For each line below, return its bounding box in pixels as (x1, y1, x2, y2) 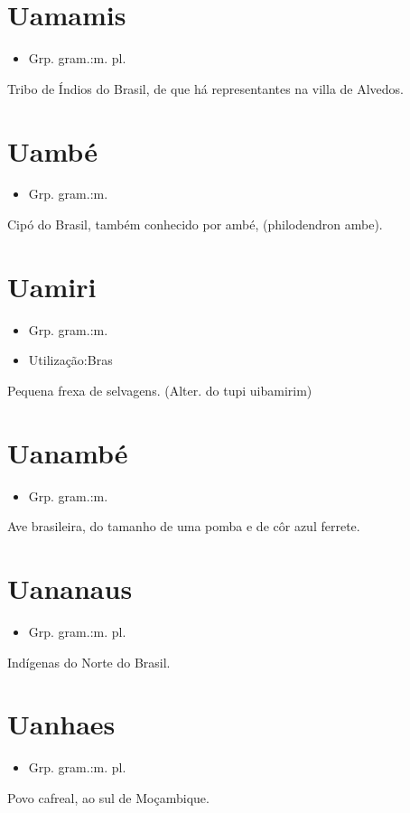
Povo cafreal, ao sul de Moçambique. (7, 788, 210, 807)
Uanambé (7, 434, 128, 471)
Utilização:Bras (28, 350, 113, 369)
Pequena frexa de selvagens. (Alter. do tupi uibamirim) (7, 380, 312, 399)
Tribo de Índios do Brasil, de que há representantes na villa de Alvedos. (7, 79, 405, 98)
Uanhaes (7, 706, 116, 743)
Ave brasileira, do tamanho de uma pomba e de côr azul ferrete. (7, 517, 360, 536)
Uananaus (7, 570, 133, 607)
